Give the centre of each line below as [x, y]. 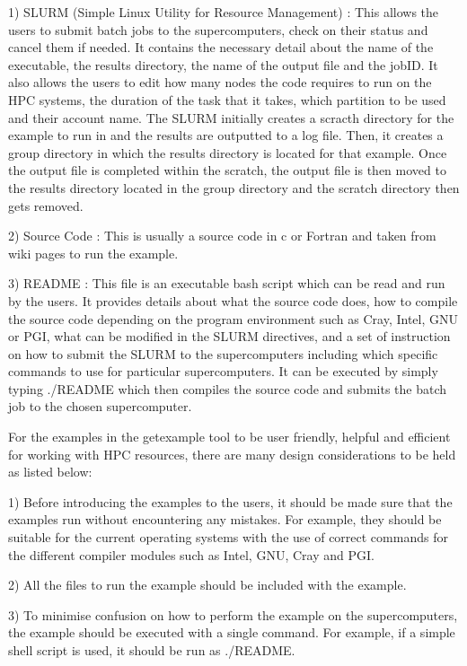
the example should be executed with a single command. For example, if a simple [232, 632]
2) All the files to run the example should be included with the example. [207, 585]
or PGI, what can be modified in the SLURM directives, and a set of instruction [229, 336]
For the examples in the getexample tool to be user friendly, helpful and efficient [229, 437]
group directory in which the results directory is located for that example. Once [228, 152]
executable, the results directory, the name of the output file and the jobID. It [223, 64]
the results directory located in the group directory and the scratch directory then [234, 187]
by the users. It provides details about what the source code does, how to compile [233, 300]
